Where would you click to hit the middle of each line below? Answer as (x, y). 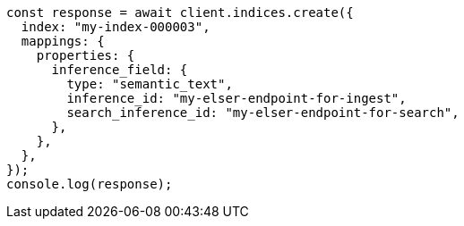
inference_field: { (120, 70)
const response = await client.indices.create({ (180, 13)
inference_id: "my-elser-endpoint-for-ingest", (236, 98)
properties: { (86, 55)
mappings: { (63, 41)
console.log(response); (90, 184)
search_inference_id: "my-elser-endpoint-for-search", (263, 113)
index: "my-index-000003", (116, 27)
